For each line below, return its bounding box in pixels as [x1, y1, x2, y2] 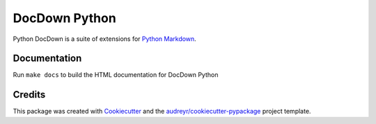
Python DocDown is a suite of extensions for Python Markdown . [13, 35, 196, 43]
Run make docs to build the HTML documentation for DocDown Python [13, 71, 219, 79]
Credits [13, 89, 46, 100]
